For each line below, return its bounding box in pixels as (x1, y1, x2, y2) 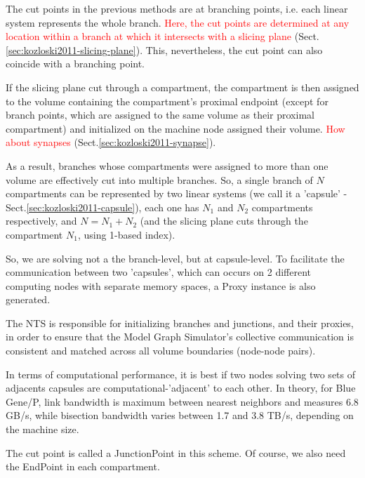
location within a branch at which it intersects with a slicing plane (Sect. (6, 29, 319, 44)
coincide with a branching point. (6, 56, 145, 71)
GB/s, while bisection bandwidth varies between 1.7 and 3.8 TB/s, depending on (6, 408, 354, 423)
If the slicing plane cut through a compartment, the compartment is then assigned (6, 79, 359, 94)
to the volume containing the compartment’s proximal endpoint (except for (6, 93, 328, 108)
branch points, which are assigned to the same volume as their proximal (6, 107, 314, 122)
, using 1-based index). (77, 227, 175, 241)
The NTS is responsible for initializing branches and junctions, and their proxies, (6, 315, 354, 330)
